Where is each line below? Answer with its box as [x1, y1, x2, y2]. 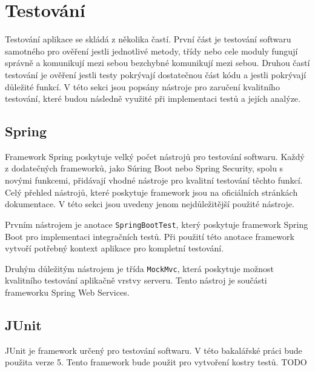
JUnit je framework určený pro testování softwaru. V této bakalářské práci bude [5, 344, 302, 356]
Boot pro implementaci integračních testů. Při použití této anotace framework [5, 230, 294, 242]
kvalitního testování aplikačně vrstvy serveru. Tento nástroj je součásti [5, 274, 267, 287]
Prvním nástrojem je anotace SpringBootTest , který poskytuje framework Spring [5, 218, 308, 230]
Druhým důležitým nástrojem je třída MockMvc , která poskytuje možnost [5, 262, 274, 274]
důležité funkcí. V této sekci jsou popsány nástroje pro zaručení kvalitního [5, 80, 280, 93]
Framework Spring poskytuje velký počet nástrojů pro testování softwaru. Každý [5, 150, 305, 162]
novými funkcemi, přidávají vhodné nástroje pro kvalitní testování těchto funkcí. [5, 174, 303, 187]
